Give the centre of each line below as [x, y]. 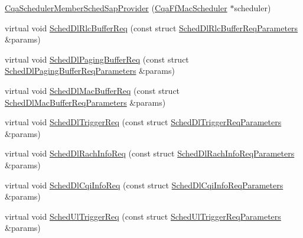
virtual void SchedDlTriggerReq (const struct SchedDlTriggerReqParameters [143, 122]
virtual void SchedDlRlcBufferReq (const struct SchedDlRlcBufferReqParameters [151, 27]
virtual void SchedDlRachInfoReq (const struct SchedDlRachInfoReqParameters [150, 153]
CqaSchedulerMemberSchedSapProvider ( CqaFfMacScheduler [116, 8]
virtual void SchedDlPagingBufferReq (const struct [97, 59]
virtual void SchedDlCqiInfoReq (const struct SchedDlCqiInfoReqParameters [144, 185]
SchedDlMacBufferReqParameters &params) [85, 102]
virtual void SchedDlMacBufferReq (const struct [92, 90]
